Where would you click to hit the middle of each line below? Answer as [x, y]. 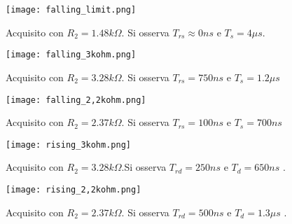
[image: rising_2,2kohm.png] [74, 190]
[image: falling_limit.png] [71, 10]
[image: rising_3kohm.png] [68, 145]
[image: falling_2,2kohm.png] [76, 100]
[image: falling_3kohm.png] [71, 55]
